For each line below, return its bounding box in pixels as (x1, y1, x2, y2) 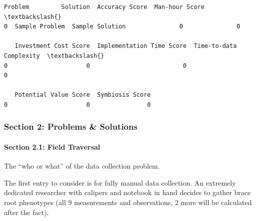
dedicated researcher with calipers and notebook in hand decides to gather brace (4, 187, 251, 198)
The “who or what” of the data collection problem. (4, 161, 160, 171)
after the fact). (4, 207, 49, 217)
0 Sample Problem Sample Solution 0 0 (4, 23, 240, 30)
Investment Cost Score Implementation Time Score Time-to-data (14, 42, 237, 50)
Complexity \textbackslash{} (4, 52, 104, 59)
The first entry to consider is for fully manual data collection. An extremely (4, 177, 236, 188)
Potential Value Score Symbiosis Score (14, 91, 151, 99)
